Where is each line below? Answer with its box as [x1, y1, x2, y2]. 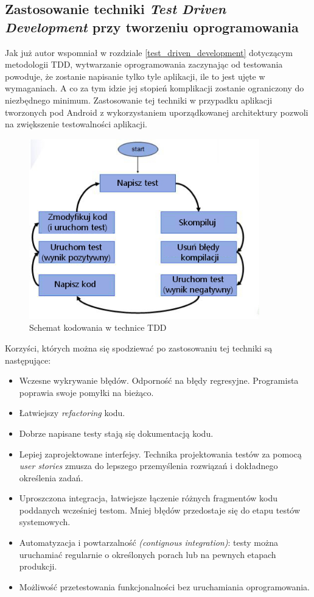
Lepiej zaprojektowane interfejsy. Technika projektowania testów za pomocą [19, 447, 302, 460]
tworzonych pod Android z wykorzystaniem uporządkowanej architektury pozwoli [5, 105, 309, 118]
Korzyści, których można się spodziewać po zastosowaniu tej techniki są [5, 341, 273, 354]
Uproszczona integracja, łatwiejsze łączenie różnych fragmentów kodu [19, 492, 278, 504]
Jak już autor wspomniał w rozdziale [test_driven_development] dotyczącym [5, 46, 293, 58]
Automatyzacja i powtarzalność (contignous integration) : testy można [19, 536, 278, 549]
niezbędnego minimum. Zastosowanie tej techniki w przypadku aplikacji [5, 93, 273, 106]
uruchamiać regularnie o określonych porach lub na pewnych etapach [19, 548, 276, 560]
